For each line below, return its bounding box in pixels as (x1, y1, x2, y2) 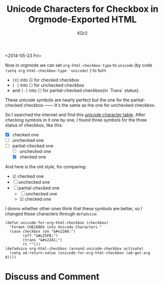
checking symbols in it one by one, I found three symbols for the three (5, 117, 147, 123)
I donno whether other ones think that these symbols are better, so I (5, 206, 142, 212)
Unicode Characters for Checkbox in (6, 3, 159, 15)
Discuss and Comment (5, 271, 100, 283)
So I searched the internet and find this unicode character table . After (5, 112, 146, 118)
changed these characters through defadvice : (5, 211, 98, 217)
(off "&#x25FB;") (23, 233, 58, 238)
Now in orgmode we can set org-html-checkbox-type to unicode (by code (5, 62, 153, 68)
